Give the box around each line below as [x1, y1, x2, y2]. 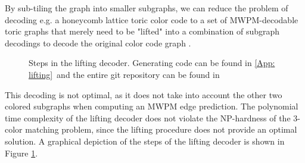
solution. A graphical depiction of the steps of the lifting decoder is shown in [5, 134, 285, 147]
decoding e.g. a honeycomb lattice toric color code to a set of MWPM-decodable [5, 13, 298, 26]
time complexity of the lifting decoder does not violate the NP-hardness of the [5, 111, 291, 124]
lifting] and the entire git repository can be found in [29, 68, 220, 80]
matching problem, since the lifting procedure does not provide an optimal [25, 123, 297, 136]
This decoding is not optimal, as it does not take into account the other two [5, 88, 282, 101]
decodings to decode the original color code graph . [5, 36, 191, 49]
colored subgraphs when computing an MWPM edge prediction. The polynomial [5, 100, 298, 112]
